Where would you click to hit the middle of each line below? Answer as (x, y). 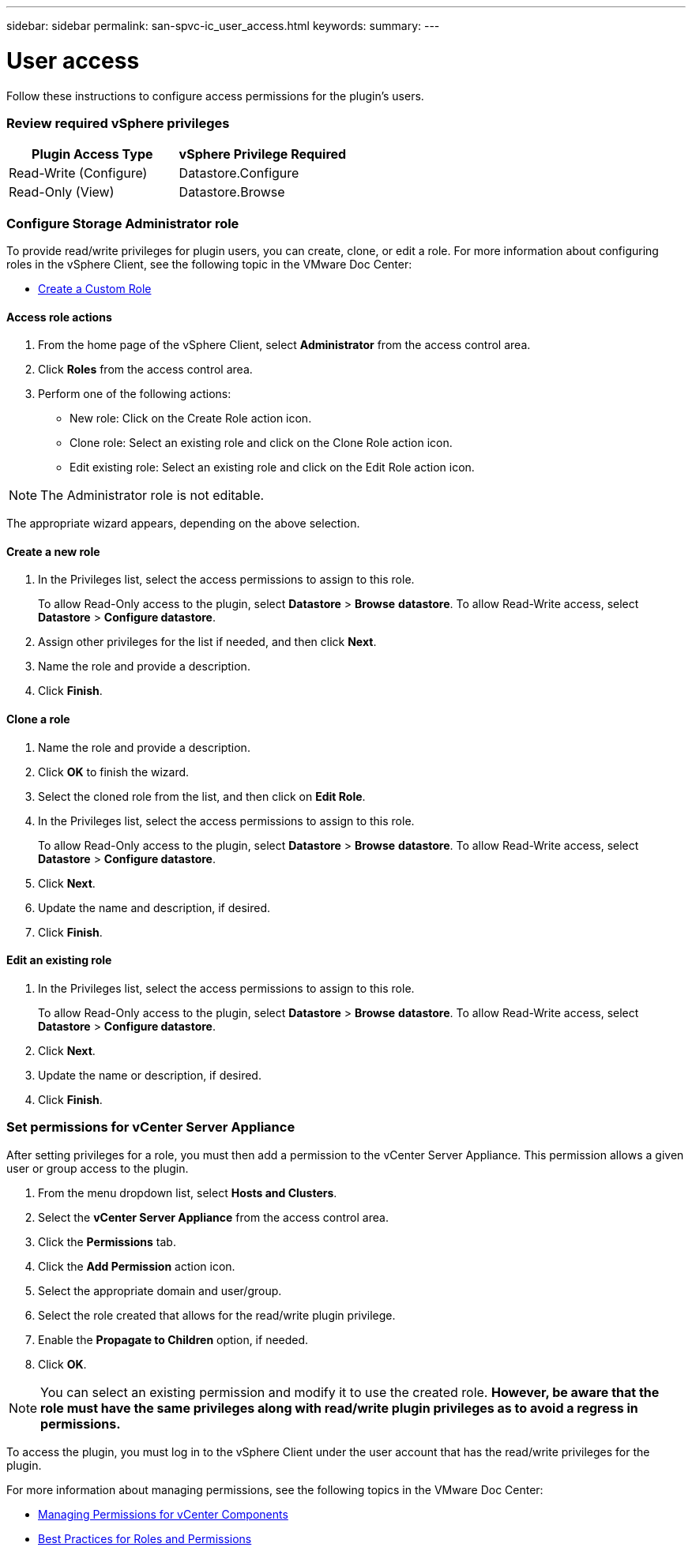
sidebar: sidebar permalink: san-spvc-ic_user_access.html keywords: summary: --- (223, 26)
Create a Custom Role (95, 289)
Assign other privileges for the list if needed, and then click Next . (207, 642)
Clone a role (38, 719)
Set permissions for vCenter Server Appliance (151, 1127)
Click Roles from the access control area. (145, 370)
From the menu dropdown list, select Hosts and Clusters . (188, 1192)
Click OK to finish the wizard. (114, 772)
